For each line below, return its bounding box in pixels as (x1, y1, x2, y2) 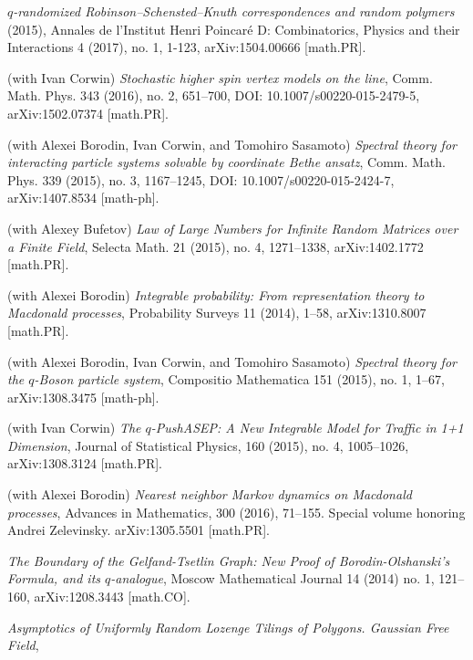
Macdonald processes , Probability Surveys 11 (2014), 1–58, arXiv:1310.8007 (7, 303, 427, 322)
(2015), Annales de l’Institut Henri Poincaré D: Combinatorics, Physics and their (7, 19, 460, 38)
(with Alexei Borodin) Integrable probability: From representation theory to (7, 285, 425, 304)
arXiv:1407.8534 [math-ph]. (7, 188, 159, 207)
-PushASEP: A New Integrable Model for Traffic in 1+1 (150, 418, 464, 437)
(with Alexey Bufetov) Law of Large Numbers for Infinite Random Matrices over (7, 218, 458, 237)
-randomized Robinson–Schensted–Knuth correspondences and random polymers (13, 2, 455, 20)
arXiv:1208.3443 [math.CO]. (34, 587, 190, 606)
